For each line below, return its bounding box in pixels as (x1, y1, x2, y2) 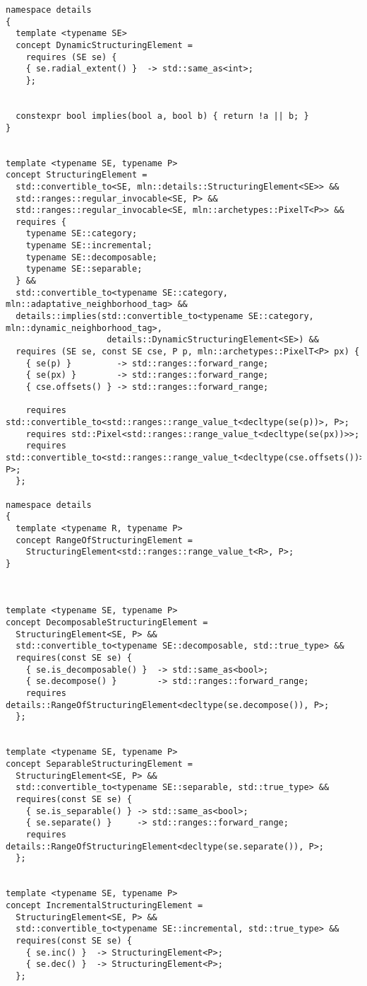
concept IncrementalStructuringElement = (6, 900, 203, 910)
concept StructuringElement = (6, 170, 148, 180)
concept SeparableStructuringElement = (6, 759, 193, 769)
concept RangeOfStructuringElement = (16, 535, 193, 545)
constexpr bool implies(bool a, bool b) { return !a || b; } (16, 110, 309, 121)
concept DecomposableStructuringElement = (6, 617, 208, 628)
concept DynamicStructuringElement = (16, 40, 193, 50)
